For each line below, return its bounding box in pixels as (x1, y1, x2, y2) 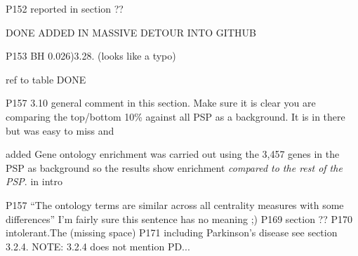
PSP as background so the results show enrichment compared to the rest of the (6, 160, 343, 175)
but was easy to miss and (6, 123, 114, 137)
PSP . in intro (6, 174, 62, 189)
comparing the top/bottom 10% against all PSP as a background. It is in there (6, 109, 345, 123)
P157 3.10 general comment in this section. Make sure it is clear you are (6, 95, 316, 110)
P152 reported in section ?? (6, 1, 124, 15)
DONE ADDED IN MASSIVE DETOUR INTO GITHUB (6, 25, 256, 39)
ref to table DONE (6, 72, 86, 86)
